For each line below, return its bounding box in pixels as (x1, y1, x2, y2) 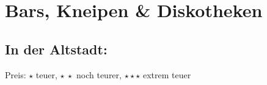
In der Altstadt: (5, 39, 108, 58)
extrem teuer (142, 68, 191, 81)
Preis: (5, 68, 26, 81)
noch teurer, (76, 68, 122, 81)
